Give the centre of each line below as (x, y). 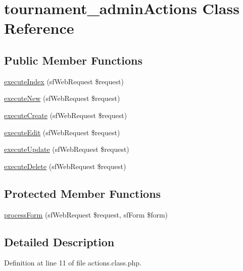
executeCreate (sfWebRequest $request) (66, 115)
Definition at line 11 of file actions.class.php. (73, 263)
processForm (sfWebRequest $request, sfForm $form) (86, 214)
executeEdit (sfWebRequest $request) (62, 132)
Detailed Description (59, 241)
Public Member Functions (73, 60)
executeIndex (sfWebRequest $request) (64, 81)
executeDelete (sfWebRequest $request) (65, 166)
